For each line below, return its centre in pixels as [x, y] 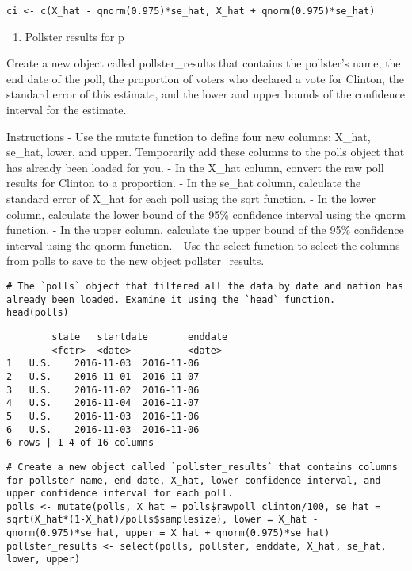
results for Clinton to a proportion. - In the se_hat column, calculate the [184, 183]
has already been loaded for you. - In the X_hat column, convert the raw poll [195, 167]
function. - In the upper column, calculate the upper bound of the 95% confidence [205, 230]
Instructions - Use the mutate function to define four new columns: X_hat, [189, 136]
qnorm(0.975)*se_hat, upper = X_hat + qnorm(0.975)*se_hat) [168, 533]
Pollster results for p [74, 36]
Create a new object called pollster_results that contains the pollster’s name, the [204, 63]
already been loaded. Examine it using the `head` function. [171, 299]
